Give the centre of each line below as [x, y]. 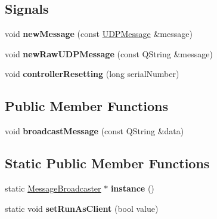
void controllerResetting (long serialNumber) [92, 74]
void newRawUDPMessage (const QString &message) [109, 53]
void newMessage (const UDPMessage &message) [99, 34]
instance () [132, 188]
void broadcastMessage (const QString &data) [94, 131]
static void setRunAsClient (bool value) [82, 208]
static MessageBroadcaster [53, 188]
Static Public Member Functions [107, 163]
